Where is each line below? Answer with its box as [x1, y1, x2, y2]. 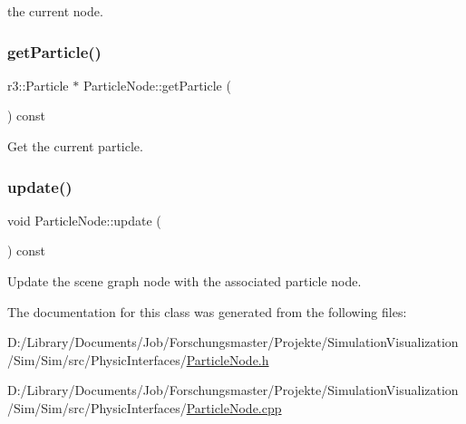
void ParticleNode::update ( [7, 210, 161, 229]
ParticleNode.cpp [186, 398, 282, 417]
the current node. [7, 2, 103, 20]
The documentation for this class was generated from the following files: [7, 302, 407, 321]
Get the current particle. [7, 137, 143, 155]
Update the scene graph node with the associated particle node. [7, 272, 362, 290]
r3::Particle [7, 75, 69, 94]
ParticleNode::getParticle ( [83, 75, 231, 94]
